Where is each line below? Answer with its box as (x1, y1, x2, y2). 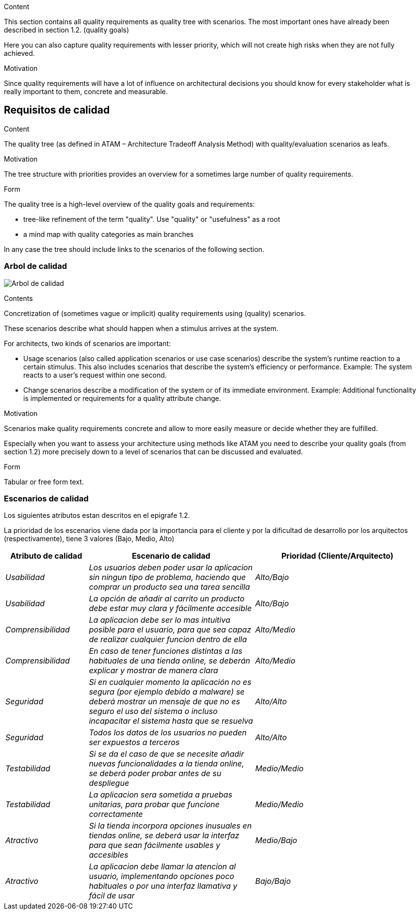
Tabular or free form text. (4, 477, 84, 486)
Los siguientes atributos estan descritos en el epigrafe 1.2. (4, 511, 190, 520)
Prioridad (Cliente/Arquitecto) (281, 551, 393, 561)
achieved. (4, 49, 35, 57)
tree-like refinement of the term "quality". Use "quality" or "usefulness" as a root (23, 215, 280, 223)
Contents (4, 294, 33, 302)
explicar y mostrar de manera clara (89, 665, 218, 676)
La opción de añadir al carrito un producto (89, 594, 245, 604)
